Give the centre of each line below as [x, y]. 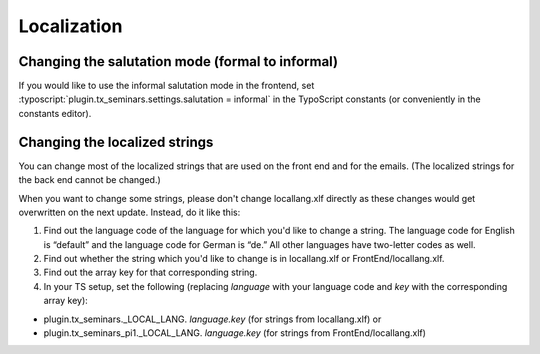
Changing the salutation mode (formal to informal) [178, 61]
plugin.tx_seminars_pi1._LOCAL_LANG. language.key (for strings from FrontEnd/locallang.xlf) [235, 333]
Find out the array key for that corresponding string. [150, 272]
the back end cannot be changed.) [90, 180]
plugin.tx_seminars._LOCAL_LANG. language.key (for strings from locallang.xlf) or [212, 319]
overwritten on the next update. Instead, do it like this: [129, 212]
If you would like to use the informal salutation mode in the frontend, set [166, 86]
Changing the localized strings [116, 141]
